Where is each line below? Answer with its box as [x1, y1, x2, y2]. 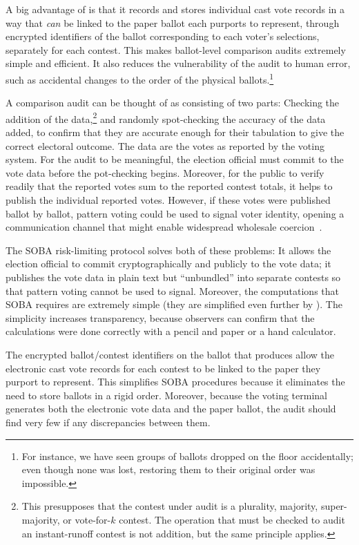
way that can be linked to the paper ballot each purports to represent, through [6, 15, 340, 30]
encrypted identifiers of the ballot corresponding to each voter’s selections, [6, 29, 320, 44]
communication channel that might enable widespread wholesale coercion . [6, 220, 322, 234]
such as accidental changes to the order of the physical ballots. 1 [6, 70, 274, 86]
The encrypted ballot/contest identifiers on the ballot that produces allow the [6, 347, 334, 361]
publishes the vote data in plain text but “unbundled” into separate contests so [6, 270, 341, 284]
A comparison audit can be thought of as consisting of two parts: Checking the [6, 95, 340, 110]
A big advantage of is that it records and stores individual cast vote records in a [6, 2, 345, 16]
